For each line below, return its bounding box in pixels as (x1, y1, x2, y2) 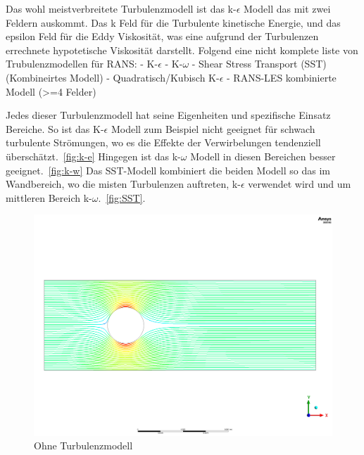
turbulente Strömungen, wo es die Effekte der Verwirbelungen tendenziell (6, 135, 321, 150)
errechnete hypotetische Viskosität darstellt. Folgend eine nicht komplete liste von (6, 42, 358, 57)
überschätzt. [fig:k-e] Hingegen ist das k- (6, 148, 181, 163)
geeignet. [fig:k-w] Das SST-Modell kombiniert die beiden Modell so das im (6, 162, 330, 177)
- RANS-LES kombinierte (227, 70, 337, 84)
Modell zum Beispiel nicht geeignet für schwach (111, 121, 315, 136)
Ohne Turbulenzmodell (34, 438, 133, 453)
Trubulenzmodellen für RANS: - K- (6, 56, 158, 71)
